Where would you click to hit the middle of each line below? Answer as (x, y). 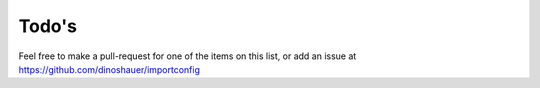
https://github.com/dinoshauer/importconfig (109, 69)
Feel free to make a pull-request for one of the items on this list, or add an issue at (187, 56)
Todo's (47, 26)
